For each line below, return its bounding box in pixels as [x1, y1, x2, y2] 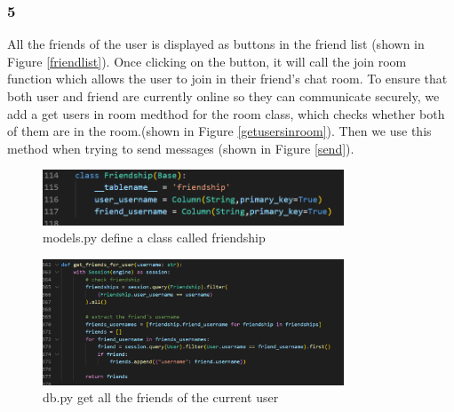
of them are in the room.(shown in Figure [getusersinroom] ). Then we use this [7, 122, 432, 140]
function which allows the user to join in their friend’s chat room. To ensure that [7, 69, 448, 88]
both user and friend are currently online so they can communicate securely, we [7, 87, 440, 105]
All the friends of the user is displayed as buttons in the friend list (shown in [7, 35, 425, 53]
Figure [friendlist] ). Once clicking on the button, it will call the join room [7, 51, 407, 70]
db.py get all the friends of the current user [43, 388, 279, 407]
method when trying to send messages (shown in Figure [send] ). [7, 139, 354, 157]
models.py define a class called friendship [43, 228, 266, 247]
